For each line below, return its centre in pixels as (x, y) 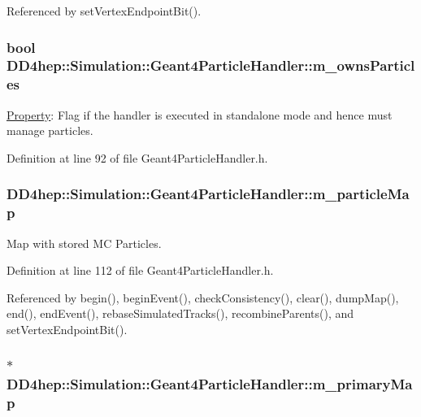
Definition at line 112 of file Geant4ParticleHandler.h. (140, 270)
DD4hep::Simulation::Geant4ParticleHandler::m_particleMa (208, 194)
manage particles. (50, 130)
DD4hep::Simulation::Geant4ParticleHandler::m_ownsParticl (211, 65)
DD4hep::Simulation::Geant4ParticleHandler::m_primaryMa (210, 384)
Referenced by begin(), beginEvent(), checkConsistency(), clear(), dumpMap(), (203, 297)
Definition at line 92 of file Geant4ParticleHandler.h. (137, 157)
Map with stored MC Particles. (84, 243)
